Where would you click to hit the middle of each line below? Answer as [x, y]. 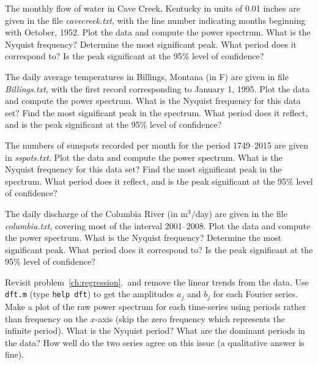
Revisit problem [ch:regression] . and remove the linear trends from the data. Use [157, 282]
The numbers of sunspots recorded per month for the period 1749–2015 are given [157, 145]
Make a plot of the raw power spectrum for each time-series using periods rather [156, 306]
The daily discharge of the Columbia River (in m [97, 213]
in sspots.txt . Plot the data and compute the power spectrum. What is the [144, 157]
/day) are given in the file [239, 213]
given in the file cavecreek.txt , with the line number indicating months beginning [155, 20]
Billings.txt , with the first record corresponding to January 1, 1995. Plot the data [157, 88]
